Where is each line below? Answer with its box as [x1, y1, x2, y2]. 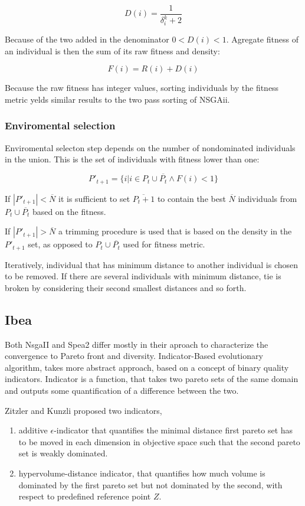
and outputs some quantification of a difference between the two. [5, 384, 239, 396]
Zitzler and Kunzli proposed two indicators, [5, 404, 162, 416]
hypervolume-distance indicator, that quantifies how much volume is [18, 466, 265, 479]
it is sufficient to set [58, 192, 130, 204]
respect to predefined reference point [18, 490, 151, 502]
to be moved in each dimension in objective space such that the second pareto [18, 435, 300, 448]
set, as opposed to [28, 238, 93, 250]
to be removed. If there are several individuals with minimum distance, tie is [5, 270, 281, 282]
